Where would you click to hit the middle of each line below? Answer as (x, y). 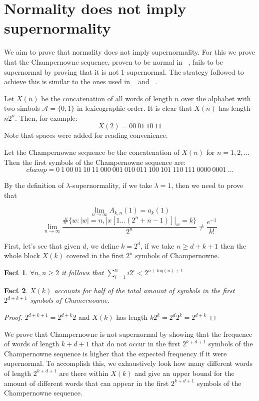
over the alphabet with (216, 98)
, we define (102, 245)
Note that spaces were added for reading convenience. (86, 135)
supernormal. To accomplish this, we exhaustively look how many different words (128, 363)
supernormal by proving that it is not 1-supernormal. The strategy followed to (124, 71)
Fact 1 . (16, 272)
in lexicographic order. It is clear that (134, 108)
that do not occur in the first (136, 344)
